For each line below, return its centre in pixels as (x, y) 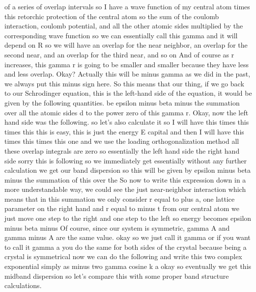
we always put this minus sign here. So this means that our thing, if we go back (124, 83)
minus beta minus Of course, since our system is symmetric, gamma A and (117, 227)
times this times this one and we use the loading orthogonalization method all (122, 141)
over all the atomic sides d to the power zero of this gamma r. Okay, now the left (127, 112)
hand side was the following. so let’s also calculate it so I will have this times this (127, 122)
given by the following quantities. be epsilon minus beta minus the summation (122, 102)
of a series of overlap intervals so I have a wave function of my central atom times (127, 6)
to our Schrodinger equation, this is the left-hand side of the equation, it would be (128, 93)
